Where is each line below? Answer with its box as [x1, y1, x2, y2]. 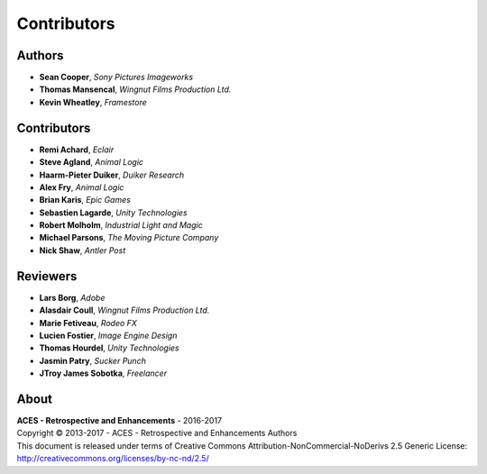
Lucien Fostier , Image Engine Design [39, 330, 178, 341]
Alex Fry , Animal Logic [39, 181, 124, 193]
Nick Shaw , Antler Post [39, 244, 126, 256]
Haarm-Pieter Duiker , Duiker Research [39, 169, 185, 180]
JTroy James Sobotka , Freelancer [39, 368, 167, 378]
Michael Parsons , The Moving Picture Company [39, 232, 219, 243]
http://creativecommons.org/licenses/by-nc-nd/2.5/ [16, 453, 209, 464]
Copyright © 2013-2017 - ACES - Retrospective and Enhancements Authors [16, 428, 298, 439]
